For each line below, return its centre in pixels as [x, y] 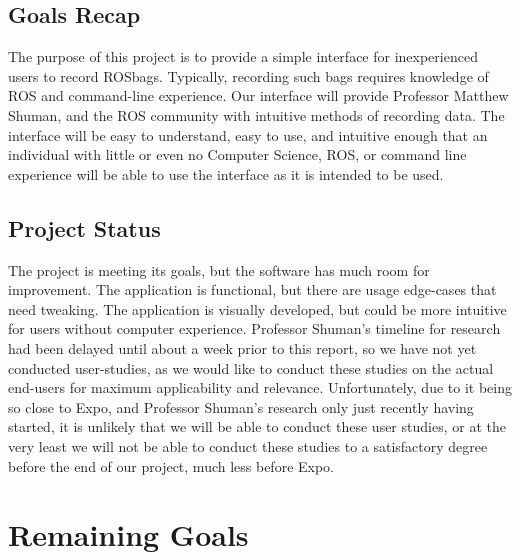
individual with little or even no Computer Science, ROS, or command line [237, 154]
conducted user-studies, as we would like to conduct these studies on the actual [251, 367]
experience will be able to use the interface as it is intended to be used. [226, 173]
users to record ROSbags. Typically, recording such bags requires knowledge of [248, 75]
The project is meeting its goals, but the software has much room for [219, 269]
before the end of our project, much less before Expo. [171, 465]
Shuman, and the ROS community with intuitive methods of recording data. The [256, 114]
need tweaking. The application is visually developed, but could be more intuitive [257, 308]
